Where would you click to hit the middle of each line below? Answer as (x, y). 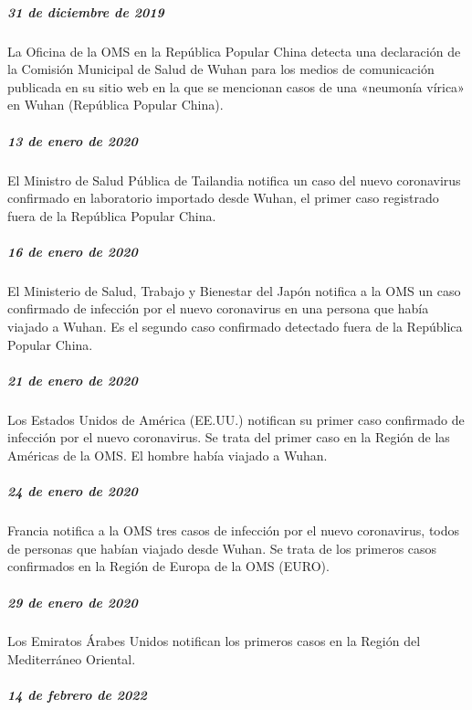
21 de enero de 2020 (73, 380)
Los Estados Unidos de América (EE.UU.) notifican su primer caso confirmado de (236, 419)
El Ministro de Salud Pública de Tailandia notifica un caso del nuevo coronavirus (234, 180)
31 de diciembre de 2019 (86, 11)
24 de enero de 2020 (73, 491)
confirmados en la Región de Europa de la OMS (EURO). (168, 566)
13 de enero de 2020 (73, 140)
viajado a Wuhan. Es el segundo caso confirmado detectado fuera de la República (235, 327)
